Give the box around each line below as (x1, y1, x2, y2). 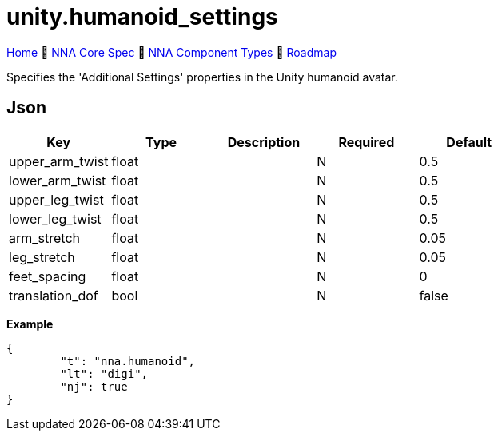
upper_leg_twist (9, 191, 104, 208)
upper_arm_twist (9, 153, 109, 169)
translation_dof (9, 287, 98, 304)
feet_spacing (9, 268, 86, 284)
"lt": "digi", (60, 367, 149, 380)
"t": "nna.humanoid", (60, 354, 196, 367)
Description (227, 133, 301, 150)
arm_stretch (9, 229, 81, 246)
